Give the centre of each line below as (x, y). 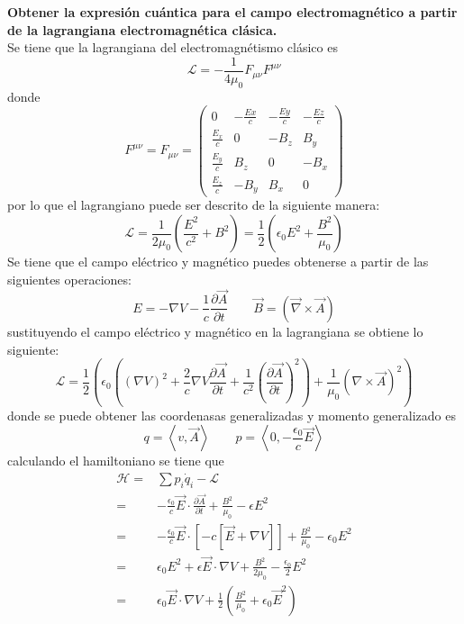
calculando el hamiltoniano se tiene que (116, 461)
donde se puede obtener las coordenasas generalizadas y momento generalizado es (232, 415)
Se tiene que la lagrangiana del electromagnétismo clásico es (173, 47)
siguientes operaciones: (69, 279)
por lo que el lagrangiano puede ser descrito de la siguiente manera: (194, 205)
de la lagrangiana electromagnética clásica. (142, 29)
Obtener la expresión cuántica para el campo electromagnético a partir (232, 12)
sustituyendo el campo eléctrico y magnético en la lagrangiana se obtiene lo (215, 331)
